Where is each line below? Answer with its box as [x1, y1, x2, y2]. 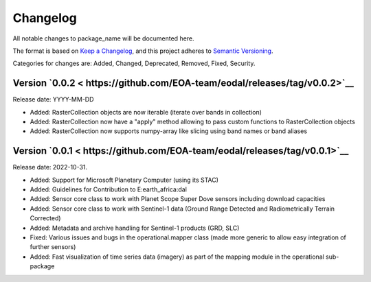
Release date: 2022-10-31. [12, 163, 88, 172]
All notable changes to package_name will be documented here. [12, 34, 195, 43]
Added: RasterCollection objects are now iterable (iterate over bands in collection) [30, 108, 262, 116]
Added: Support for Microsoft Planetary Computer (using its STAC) [30, 176, 219, 184]
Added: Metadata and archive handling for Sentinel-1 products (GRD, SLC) [30, 224, 240, 232]
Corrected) [30, 214, 61, 222]
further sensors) [30, 243, 76, 251]
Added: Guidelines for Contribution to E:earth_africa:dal [30, 185, 187, 193]
